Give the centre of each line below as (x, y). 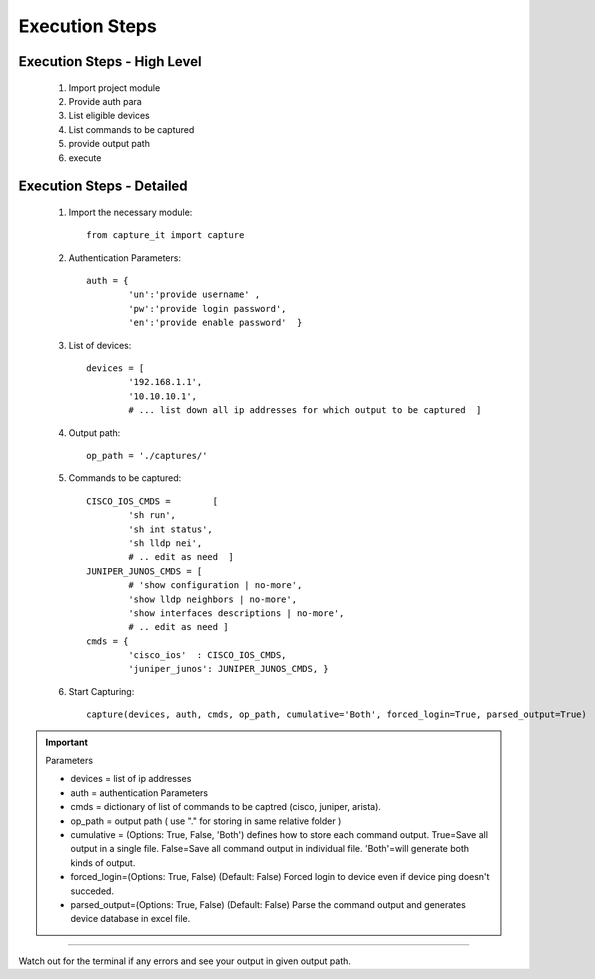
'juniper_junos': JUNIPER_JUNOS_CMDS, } (228, 669)
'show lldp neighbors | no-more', (213, 599)
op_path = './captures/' (147, 455)
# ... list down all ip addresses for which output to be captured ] (305, 410)
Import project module (114, 87)
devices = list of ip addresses (131, 779)
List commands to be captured (131, 129)
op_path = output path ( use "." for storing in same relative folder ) (206, 821)
